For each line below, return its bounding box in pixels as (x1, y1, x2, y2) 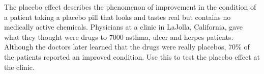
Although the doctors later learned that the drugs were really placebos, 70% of (4, 41, 250, 52)
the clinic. (4, 61, 35, 72)
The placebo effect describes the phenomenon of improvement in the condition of (4, 2, 256, 12)
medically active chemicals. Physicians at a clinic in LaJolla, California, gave (4, 21, 243, 32)
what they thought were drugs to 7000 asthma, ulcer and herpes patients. (4, 31, 233, 42)
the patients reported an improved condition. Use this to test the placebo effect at (4, 51, 260, 62)
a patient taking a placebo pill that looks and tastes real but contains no (4, 11, 231, 22)
